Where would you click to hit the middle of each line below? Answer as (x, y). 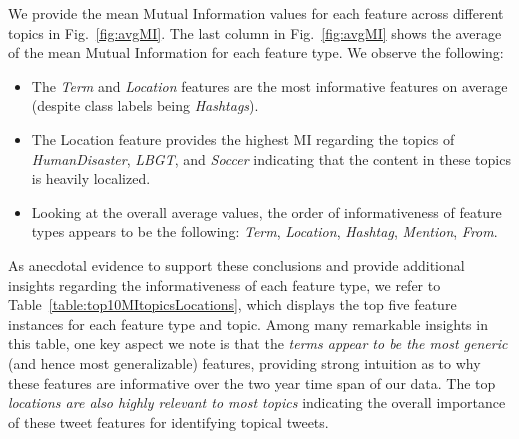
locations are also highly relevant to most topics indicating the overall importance (257, 402)
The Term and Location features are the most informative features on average (269, 85)
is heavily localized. (91, 178)
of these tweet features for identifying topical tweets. (168, 421)
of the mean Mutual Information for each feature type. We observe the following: (256, 52)
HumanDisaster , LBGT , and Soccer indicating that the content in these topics (271, 158)
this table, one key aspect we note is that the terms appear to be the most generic (258, 343)
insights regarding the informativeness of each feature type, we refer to (224, 284)
